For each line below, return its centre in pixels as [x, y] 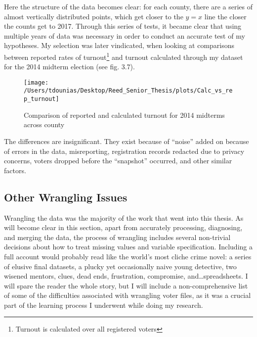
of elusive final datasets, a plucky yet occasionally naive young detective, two [120, 266]
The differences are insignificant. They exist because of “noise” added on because [127, 141]
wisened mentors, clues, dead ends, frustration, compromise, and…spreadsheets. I [126, 276]
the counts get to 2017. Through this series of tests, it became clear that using [123, 26]
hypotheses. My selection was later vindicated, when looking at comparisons [119, 45]
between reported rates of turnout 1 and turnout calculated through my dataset [124, 56]
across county [44, 124]
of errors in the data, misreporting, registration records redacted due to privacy [124, 151]
